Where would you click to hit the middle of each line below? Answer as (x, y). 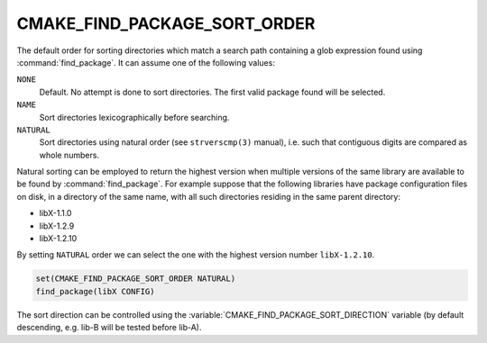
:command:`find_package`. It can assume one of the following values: (146, 62)
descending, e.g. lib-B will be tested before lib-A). (109, 328)
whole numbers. (69, 155)
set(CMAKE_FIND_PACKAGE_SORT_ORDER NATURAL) (136, 279)
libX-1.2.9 (57, 226)
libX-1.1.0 (55, 213)
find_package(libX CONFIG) (95, 291)
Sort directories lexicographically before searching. (134, 117)
